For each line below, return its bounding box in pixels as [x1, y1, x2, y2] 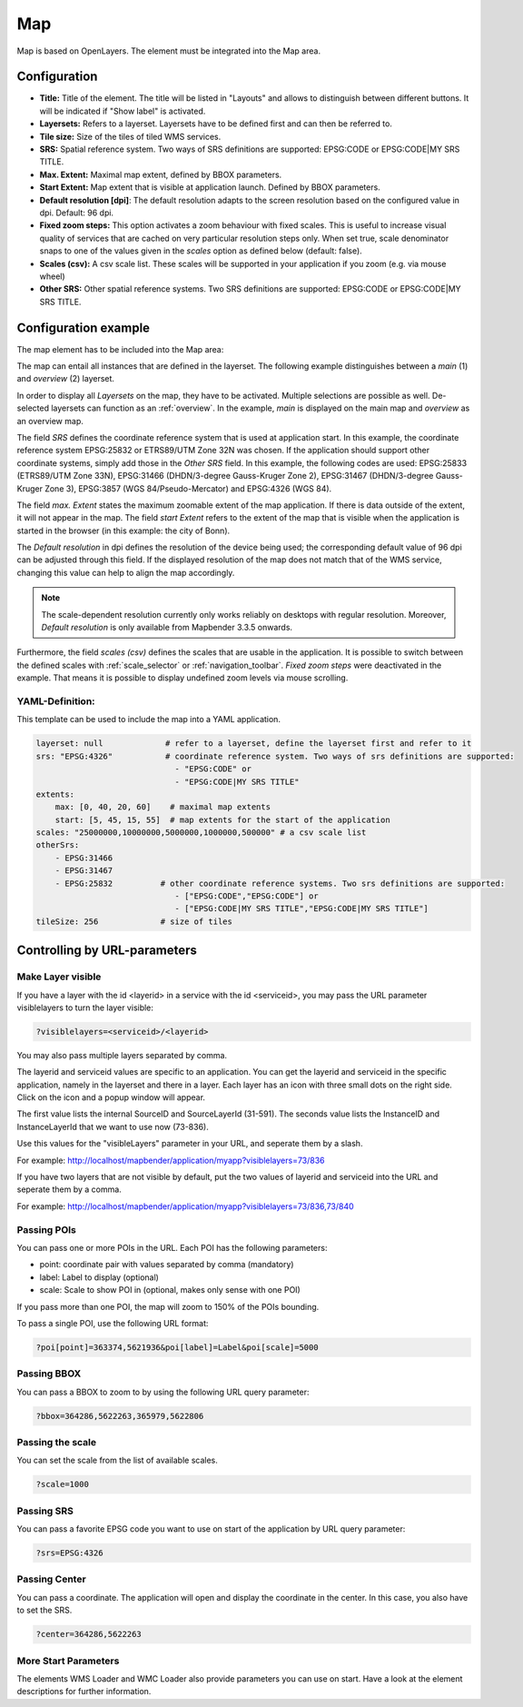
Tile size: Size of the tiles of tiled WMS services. [39, 131, 222, 142]
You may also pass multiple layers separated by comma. [16, 1049, 227, 1060]
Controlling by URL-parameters [16, 943, 197, 958]
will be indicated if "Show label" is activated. [39, 105, 206, 116]
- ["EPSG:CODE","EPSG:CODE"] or [174, 891, 319, 901]
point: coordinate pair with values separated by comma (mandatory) [39, 1259, 294, 1270]
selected [16, 402, 50, 413]
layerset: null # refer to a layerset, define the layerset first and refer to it [35, 739, 472, 749]
